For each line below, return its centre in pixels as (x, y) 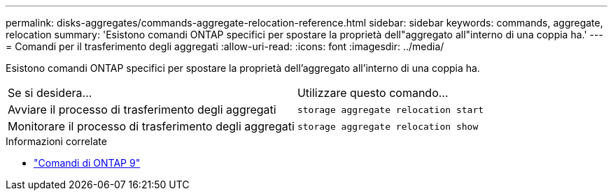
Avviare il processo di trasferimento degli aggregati (142, 110)
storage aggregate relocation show (388, 126)
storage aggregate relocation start (390, 110)
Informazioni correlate (56, 141)
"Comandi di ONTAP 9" (87, 163)
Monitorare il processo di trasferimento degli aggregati (151, 126)
